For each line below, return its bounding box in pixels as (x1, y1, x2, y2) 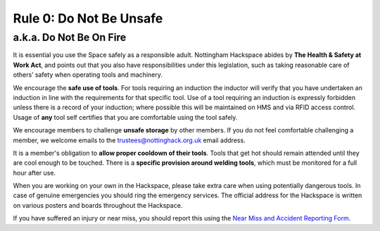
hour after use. (13, 168, 56, 177)
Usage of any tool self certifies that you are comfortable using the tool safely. (13, 113, 238, 121)
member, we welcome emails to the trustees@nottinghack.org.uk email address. (13, 136, 246, 144)
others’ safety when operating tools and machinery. (13, 70, 163, 79)
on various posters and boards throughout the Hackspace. (13, 201, 183, 209)
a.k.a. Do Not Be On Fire (13, 31, 127, 44)
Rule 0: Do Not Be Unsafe (13, 11, 163, 26)
